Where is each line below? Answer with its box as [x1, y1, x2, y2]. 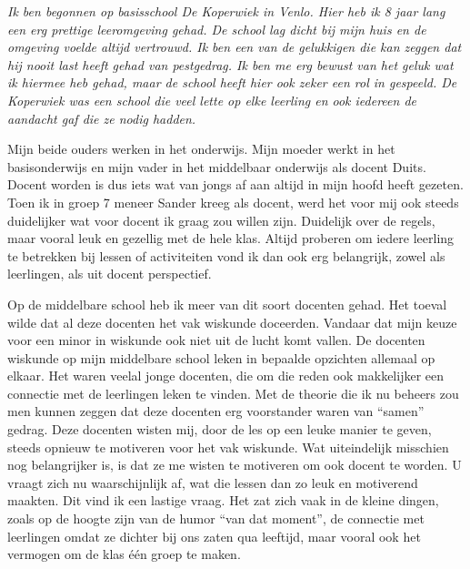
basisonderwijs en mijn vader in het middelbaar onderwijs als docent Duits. [7, 157, 426, 176]
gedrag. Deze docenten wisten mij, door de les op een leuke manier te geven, [7, 420, 432, 439]
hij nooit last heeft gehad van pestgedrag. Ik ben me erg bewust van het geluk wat [7, 55, 454, 74]
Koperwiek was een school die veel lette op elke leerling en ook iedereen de [7, 90, 417, 109]
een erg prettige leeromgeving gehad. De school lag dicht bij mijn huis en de [7, 19, 426, 38]
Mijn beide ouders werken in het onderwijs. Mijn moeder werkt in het [7, 139, 395, 158]
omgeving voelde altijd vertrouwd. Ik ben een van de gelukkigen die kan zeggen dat [7, 37, 462, 56]
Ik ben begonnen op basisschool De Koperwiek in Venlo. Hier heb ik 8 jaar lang [7, 2, 445, 20]
